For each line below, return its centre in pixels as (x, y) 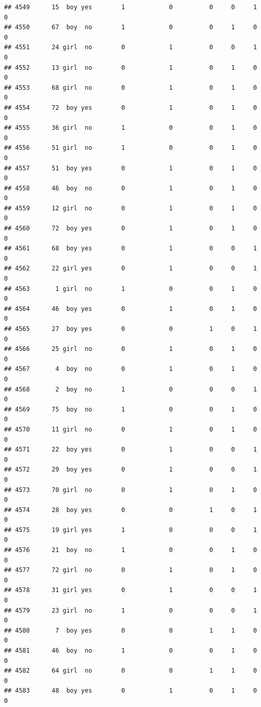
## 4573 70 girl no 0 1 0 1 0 (130, 490)
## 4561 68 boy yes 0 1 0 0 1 (130, 249)
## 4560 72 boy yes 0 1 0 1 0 (130, 229)
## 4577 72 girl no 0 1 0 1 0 (130, 570)
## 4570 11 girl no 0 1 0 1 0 (130, 429)
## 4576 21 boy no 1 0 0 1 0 (130, 550)
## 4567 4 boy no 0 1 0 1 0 (130, 369)
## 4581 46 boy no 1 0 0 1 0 (130, 651)
